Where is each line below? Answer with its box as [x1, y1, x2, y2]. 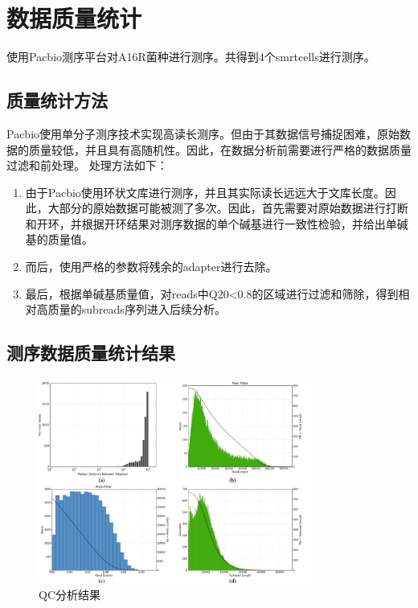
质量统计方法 [6, 88, 108, 113]
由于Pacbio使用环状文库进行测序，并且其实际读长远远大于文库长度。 [25, 183, 385, 200]
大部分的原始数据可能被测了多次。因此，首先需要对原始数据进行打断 [47, 199, 408, 216]
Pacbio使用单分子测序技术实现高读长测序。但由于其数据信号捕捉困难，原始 [6, 125, 400, 142]
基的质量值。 [25, 231, 93, 248]
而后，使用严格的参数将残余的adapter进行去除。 [25, 258, 277, 275]
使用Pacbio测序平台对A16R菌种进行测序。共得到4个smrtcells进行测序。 [6, 48, 375, 65]
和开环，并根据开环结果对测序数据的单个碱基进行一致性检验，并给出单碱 [25, 215, 408, 232]
